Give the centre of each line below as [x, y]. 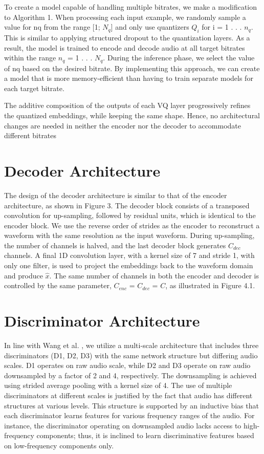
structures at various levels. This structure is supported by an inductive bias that [131, 405]
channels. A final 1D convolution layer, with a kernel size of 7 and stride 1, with [129, 255]
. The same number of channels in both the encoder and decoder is [154, 275]
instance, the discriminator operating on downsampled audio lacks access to [123, 425]
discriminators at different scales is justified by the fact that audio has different [128, 395]
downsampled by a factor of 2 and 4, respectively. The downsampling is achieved [130, 375]
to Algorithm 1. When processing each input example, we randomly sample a [125, 17]
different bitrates [30, 135]
